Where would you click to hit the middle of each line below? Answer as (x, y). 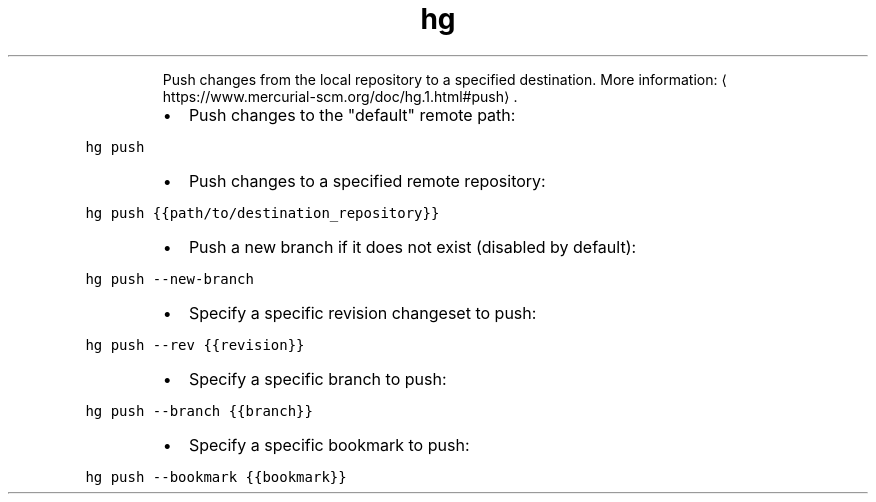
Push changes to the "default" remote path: (352, 114)
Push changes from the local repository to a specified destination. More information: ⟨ (444, 79)
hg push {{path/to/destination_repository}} (262, 212)
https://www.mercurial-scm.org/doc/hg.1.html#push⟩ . (340, 96)
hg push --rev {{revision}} (195, 344)
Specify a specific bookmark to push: (329, 444)
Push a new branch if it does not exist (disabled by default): (412, 246)
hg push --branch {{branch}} (199, 410)
